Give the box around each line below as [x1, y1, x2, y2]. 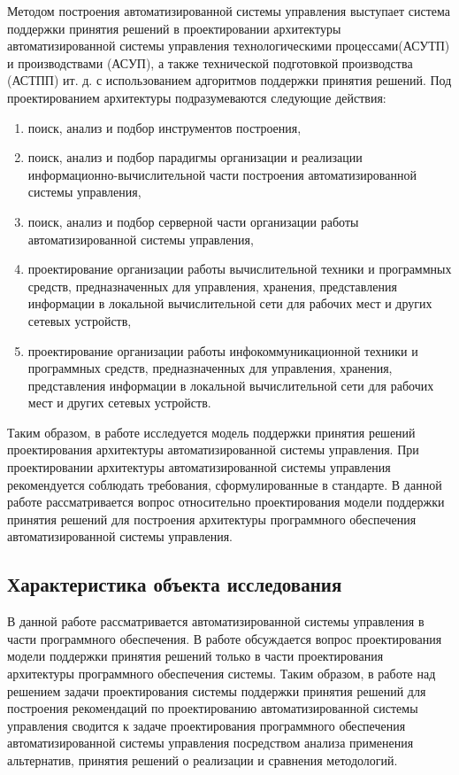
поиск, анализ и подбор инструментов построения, [27, 118, 302, 136]
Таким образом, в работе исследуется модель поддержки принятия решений [7, 422, 416, 441]
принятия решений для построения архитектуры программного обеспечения [7, 509, 417, 528]
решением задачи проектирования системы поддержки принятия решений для [7, 681, 426, 700]
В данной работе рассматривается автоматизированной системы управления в [7, 612, 425, 631]
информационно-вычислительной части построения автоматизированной [27, 165, 417, 183]
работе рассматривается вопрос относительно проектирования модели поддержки [7, 492, 445, 511]
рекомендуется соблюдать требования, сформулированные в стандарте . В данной [7, 475, 442, 493]
